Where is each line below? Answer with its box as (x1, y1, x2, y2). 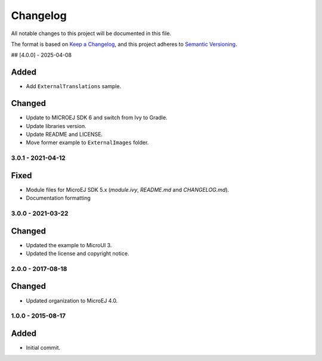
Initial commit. (26, 344, 61, 351)
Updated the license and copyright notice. (26, 250, 129, 257)
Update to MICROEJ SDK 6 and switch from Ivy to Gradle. (26, 114, 168, 122)
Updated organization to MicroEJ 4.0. (26, 297, 118, 304)
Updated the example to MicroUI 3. (26, 241, 112, 248)
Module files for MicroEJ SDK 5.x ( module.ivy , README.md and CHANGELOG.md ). (26, 186, 230, 193)
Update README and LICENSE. (26, 130, 103, 138)
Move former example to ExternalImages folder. (26, 139, 149, 146)
